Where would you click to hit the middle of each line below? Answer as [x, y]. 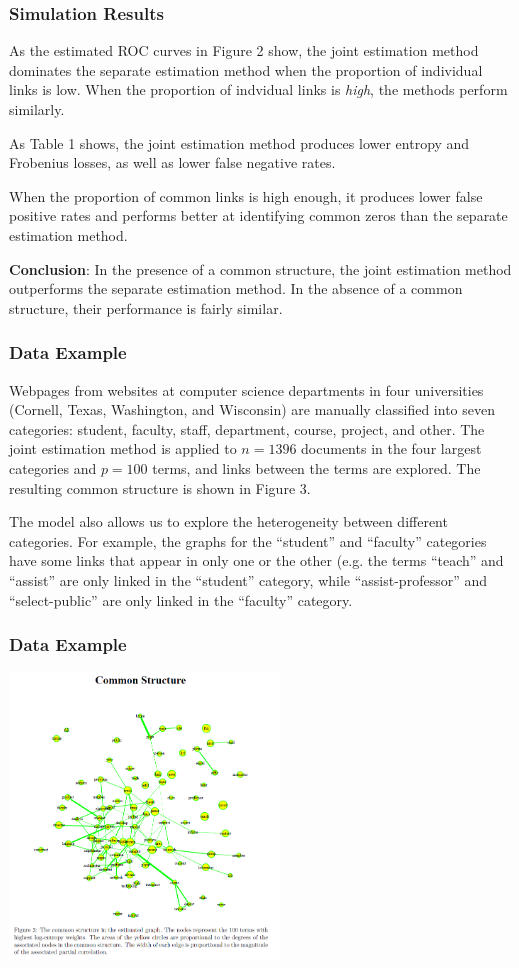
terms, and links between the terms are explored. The [316, 467]
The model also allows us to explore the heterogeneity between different [228, 521]
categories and [53, 467]
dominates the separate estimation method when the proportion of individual [246, 69]
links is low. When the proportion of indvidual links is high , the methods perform [258, 89]
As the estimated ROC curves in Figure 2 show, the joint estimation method [244, 50]
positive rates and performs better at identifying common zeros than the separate [258, 215]
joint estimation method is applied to [123, 448]
